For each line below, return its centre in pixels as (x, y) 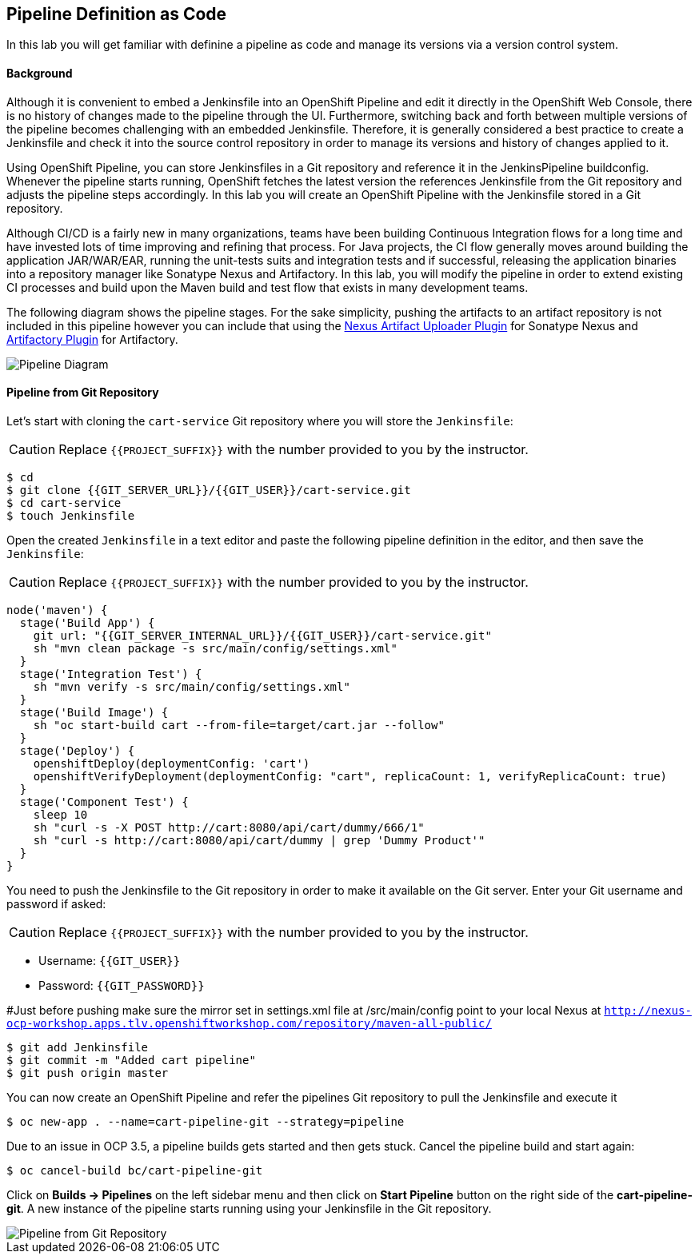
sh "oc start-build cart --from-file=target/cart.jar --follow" (239, 725)
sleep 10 (60, 814)
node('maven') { (57, 610)
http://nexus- (648, 1010)
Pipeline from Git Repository (83, 393)
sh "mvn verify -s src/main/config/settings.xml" (192, 686)
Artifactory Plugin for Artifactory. (92, 339)
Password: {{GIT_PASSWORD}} (122, 985)
